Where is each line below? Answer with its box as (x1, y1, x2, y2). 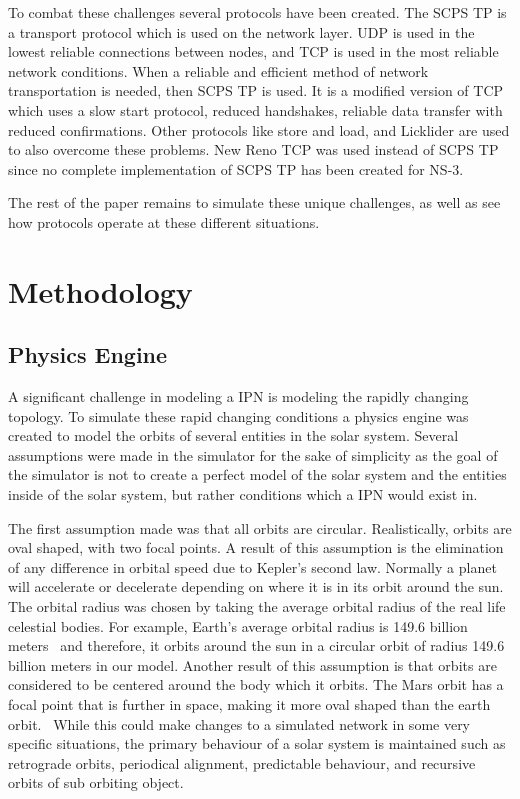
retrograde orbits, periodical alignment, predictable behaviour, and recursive (8, 752, 476, 773)
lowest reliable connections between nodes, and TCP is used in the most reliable (8, 41, 499, 62)
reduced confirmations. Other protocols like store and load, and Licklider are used (8, 119, 510, 140)
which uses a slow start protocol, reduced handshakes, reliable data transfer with (8, 99, 503, 120)
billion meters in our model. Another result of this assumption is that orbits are (8, 654, 497, 675)
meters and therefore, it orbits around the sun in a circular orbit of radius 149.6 (8, 635, 505, 656)
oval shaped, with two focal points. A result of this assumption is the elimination (8, 537, 504, 558)
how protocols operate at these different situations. (8, 211, 320, 232)
